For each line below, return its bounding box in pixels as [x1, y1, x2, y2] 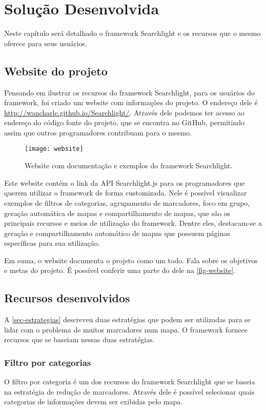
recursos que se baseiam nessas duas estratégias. [4, 334, 155, 345]
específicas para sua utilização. [4, 238, 100, 248]
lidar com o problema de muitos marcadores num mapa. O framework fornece [4, 324, 248, 335]
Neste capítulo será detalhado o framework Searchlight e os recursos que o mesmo [4, 28, 261, 38]
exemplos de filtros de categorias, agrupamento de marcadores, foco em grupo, [4, 197, 250, 208]
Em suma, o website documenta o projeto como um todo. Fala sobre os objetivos [4, 255, 258, 265]
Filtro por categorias [4, 356, 91, 368]
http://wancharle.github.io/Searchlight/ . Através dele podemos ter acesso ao [4, 107, 245, 118]
